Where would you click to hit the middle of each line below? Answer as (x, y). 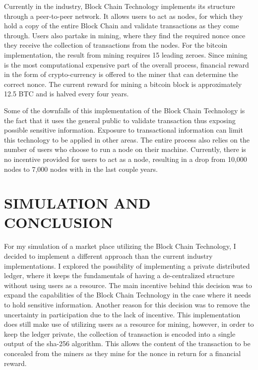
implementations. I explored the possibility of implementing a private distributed (127, 265)
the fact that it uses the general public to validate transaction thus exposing (120, 120)
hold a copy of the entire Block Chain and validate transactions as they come (122, 26)
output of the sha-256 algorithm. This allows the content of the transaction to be (127, 343)
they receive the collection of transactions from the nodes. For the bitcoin (116, 45)
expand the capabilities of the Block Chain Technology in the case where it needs (128, 295)
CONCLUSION (59, 222)
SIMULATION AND (77, 203)
